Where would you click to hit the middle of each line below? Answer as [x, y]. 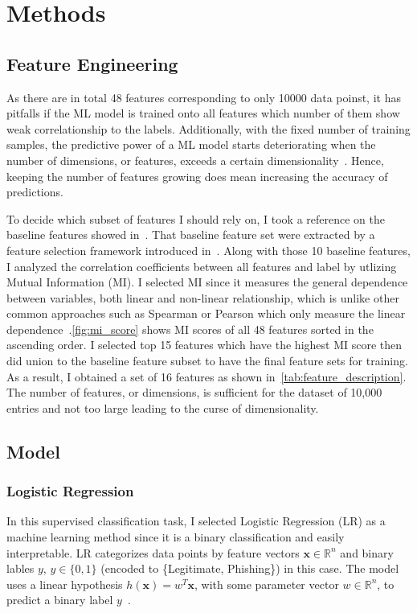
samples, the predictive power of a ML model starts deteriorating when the [191, 144]
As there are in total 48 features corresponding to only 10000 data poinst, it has [204, 97]
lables [20, 568]
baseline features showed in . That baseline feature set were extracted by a [191, 235]
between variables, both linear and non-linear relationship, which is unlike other [203, 297]
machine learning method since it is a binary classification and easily [176, 537]
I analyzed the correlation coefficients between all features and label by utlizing [202, 266]
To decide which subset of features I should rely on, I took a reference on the [196, 218]
